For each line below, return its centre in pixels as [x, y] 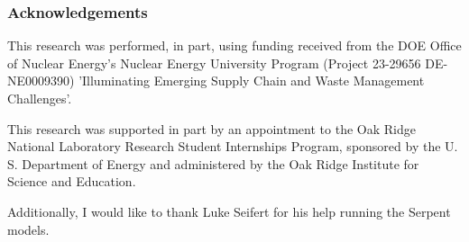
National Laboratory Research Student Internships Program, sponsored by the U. [233, 146]
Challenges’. [40, 98]
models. [28, 229]
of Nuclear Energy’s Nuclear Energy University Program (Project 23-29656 [214, 63]
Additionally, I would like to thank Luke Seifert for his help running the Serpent [229, 211]
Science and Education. [72, 181]
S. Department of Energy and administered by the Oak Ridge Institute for [213, 163]
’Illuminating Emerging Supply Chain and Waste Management [252, 81]
